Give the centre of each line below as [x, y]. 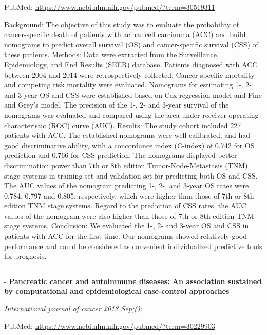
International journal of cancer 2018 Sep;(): [73, 308]
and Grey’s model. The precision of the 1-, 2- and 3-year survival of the [117, 105]
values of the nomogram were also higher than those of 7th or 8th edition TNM [129, 215]
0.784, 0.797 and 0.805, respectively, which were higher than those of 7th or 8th [129, 195]
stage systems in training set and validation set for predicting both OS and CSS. [131, 175]
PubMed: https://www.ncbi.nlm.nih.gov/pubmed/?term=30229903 [110, 325]
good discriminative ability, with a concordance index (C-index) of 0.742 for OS [129, 145]
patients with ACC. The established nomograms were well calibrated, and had [127, 135]
